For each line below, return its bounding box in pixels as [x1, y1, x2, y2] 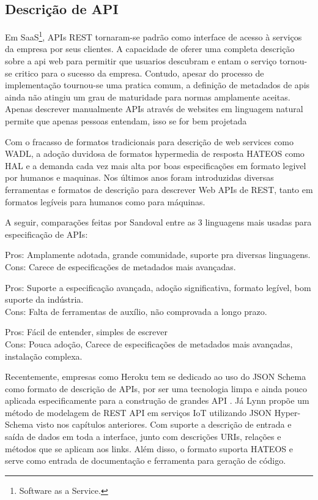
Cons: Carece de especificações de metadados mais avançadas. [5, 260, 236, 273]
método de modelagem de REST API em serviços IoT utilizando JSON [5, 406, 272, 419]
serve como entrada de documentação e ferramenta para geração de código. [5, 454, 286, 467]
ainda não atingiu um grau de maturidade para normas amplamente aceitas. [5, 90, 290, 103]
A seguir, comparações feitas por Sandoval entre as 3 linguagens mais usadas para [5, 216, 312, 229]
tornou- [279, 55, 308, 67]
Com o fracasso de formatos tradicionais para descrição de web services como [5, 135, 294, 148]
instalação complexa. [5, 349, 83, 362]
